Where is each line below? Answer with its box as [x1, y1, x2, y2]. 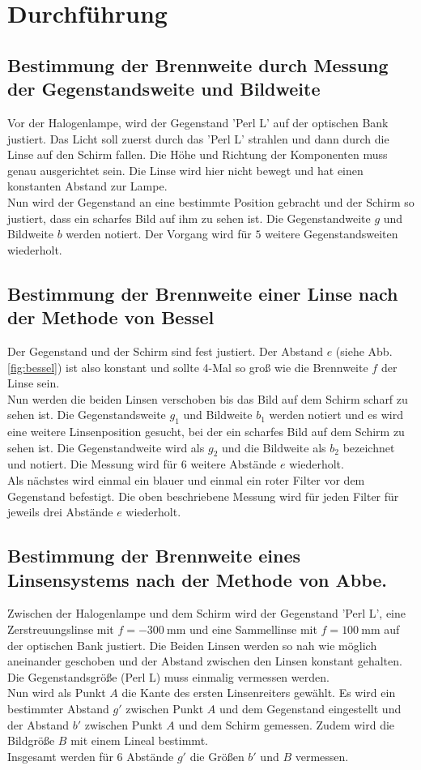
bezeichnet [342, 438, 395, 456]
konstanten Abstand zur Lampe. [7, 178, 168, 195]
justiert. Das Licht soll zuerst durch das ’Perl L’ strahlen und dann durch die [7, 130, 389, 147]
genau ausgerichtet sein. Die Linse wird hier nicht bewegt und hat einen [7, 161, 364, 178]
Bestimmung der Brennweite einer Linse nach [7, 280, 398, 306]
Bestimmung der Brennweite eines [7, 543, 301, 568]
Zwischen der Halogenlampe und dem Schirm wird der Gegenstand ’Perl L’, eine [7, 605, 406, 622]
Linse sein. [7, 374, 60, 391]
